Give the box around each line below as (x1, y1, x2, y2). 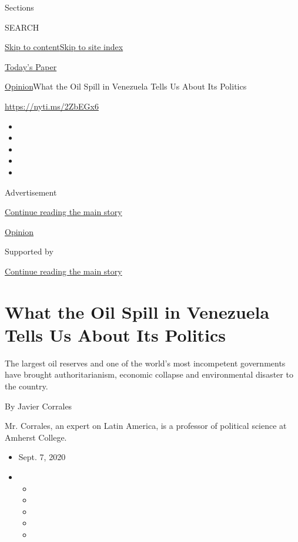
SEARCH (5, 21, 39, 33)
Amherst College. (5, 431, 67, 443)
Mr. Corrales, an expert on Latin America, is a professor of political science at (5, 419, 287, 432)
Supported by (5, 245, 53, 257)
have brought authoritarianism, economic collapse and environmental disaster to (5, 368, 293, 381)
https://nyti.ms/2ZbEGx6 (5, 100, 99, 112)
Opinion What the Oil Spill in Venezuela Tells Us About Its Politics (5, 80, 247, 92)
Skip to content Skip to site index (5, 41, 123, 53)
